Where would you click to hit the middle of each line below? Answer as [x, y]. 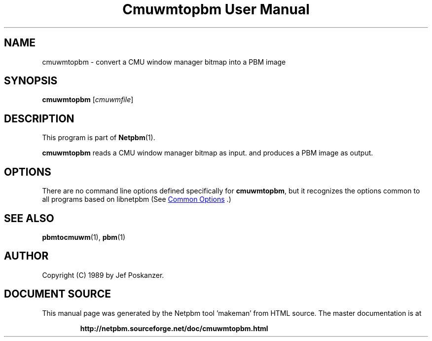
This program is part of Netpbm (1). [99, 138]
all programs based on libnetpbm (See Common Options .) [137, 199]
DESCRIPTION [39, 118]
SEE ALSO [29, 218]
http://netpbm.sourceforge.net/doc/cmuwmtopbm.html [174, 328]
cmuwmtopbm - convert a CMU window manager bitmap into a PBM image [164, 62]
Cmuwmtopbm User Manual [216, 9]
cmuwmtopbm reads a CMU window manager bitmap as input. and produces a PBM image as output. [208, 153]
